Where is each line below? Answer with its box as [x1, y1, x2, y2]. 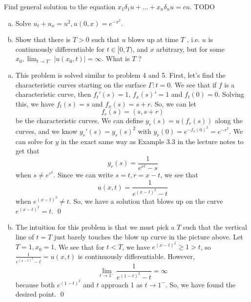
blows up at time [128, 34, 179, 44]
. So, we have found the [165, 279, 236, 289]
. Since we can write [53, 170, 113, 180]
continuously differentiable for [15, 43, 105, 54]
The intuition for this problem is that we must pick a [15, 222, 175, 232]
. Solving [218, 89, 244, 99]
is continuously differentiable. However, [78, 251, 195, 261]
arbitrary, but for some [156, 43, 225, 54]
